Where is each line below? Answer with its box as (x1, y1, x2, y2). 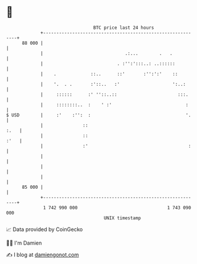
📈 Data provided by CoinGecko (6, 226, 83, 233)
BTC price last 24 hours (93, 25, 155, 31)
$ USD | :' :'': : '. (6, 112, 192, 118)
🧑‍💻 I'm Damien (6, 239, 42, 246)
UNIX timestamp (103, 215, 142, 221)
